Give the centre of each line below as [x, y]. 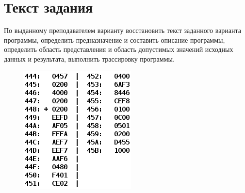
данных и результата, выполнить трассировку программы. [89, 58]
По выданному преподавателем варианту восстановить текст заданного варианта [123, 30]
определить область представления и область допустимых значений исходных [119, 49]
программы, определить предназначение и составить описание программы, [114, 40]
